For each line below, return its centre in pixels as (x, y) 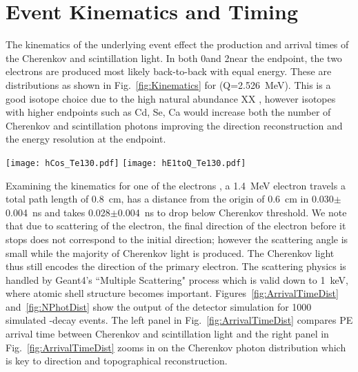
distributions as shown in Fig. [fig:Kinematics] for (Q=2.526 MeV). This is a (168, 84)
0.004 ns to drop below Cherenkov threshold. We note (232, 212)
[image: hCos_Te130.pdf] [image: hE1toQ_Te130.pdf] (126, 163)
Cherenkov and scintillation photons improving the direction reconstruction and (174, 125)
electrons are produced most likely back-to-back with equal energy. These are (169, 71)
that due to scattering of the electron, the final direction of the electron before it (176, 226)
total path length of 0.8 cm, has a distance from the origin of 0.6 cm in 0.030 (170, 199)
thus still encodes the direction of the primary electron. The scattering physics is (176, 266)
